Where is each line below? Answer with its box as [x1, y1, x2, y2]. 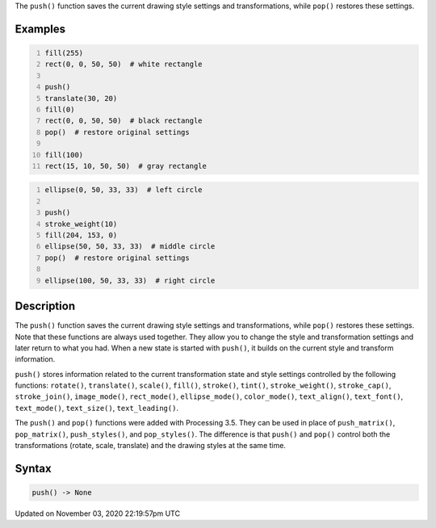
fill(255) [44, 48, 84, 57]
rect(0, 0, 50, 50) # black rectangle [44, 116, 203, 125]
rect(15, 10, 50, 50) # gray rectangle [44, 161, 208, 170]
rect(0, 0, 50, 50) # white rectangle [44, 60, 203, 69]
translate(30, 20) [44, 94, 118, 103]
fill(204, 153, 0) [44, 231, 118, 240]
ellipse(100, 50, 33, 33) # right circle [44, 275, 216, 285]
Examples [15, 22, 66, 36]
